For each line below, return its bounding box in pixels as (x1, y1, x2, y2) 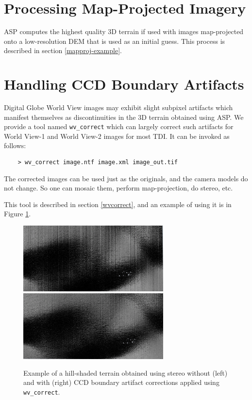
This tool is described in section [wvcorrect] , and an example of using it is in (4, 199, 232, 209)
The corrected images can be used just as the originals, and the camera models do (4, 173, 248, 183)
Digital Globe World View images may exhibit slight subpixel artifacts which (4, 102, 233, 113)
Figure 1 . (4, 209, 31, 219)
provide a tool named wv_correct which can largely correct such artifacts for (4, 121, 234, 132)
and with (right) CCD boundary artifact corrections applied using (23, 377, 219, 387)
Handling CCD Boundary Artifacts (4, 74, 244, 94)
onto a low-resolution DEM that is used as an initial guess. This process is (4, 36, 225, 46)
